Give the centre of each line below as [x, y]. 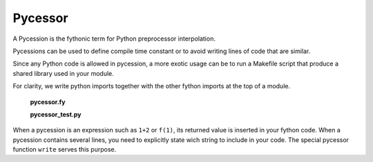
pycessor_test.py [56, 114]
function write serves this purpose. [65, 150]
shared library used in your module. [63, 73]
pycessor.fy [48, 102]
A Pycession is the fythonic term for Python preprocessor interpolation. [114, 39]
